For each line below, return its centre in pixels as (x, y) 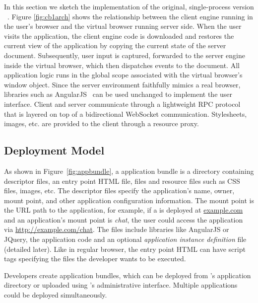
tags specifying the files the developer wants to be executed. (95, 259)
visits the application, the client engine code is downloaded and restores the (119, 36)
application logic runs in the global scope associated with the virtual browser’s (123, 75)
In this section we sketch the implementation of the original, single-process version (129, 6)
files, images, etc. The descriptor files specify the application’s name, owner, (119, 190)
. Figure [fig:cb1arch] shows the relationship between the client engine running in (130, 16)
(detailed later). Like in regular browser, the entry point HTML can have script (125, 249)
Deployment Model (54, 150)
